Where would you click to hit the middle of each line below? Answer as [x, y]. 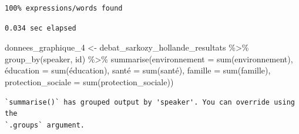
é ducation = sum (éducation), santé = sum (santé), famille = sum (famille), [138, 70]
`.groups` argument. [45, 125]
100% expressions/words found [64, 8]
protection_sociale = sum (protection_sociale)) [89, 81]
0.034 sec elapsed [41, 28]
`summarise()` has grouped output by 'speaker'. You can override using [150, 102]
